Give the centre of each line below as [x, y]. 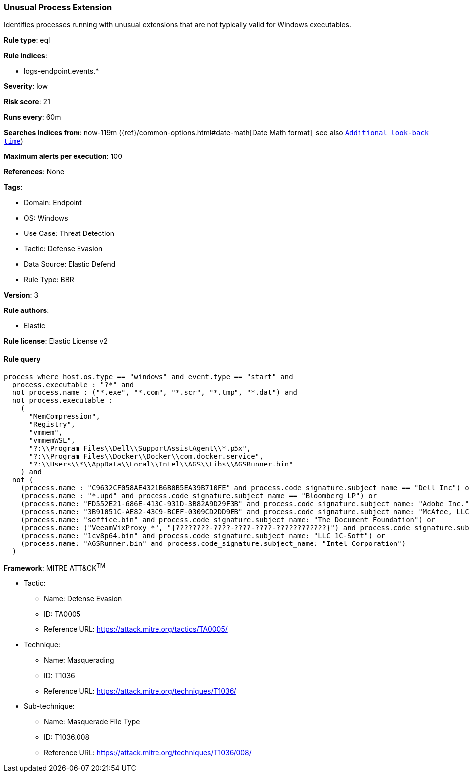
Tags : [13, 187]
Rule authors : [27, 310]
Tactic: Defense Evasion [63, 249]
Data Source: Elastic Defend [70, 264]
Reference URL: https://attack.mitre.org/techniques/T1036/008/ [148, 753]
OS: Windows [46, 218]
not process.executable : [63, 400]
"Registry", [52, 424]
